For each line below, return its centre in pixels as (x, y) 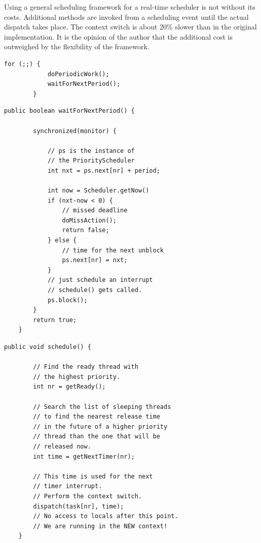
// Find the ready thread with (86, 367)
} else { (62, 241)
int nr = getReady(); (69, 387)
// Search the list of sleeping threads (102, 407)
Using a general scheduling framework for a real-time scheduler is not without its (130, 7)
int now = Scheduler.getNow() (98, 191)
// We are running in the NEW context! (100, 526)
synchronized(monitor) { (75, 131)
